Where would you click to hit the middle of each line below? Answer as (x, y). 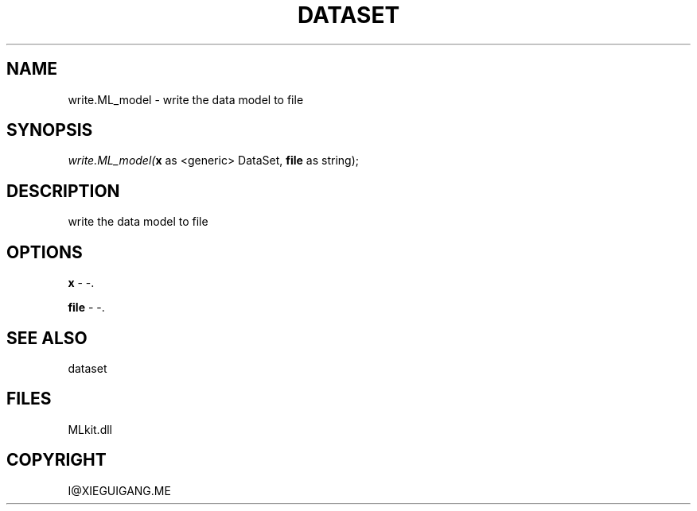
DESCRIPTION (63, 191)
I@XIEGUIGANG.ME (119, 490)
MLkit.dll (90, 429)
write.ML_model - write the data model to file (186, 99)
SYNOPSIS (50, 130)
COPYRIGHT (56, 460)
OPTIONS (45, 252)
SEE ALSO (47, 338)
